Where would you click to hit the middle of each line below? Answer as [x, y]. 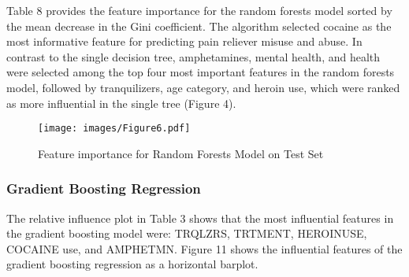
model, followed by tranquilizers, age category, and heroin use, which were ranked [203, 87]
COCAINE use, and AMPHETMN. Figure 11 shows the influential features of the [204, 248]
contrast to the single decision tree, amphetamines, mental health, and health [193, 56]
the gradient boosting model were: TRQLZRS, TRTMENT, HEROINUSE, [187, 233]
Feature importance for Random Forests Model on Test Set [181, 153]
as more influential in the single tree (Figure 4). [121, 103]
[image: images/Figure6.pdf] [114, 129]
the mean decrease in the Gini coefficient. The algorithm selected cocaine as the [199, 26]
